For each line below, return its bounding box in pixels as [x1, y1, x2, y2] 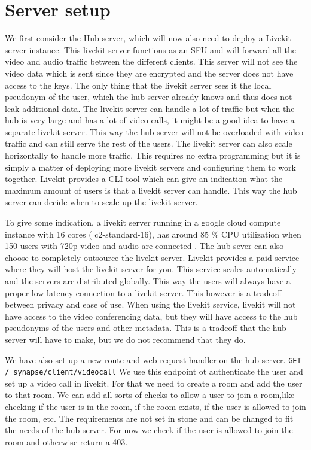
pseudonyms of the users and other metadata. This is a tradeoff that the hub [5, 321, 286, 334]
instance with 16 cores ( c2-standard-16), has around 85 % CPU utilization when [5, 227, 301, 240]
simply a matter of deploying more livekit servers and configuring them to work [5, 160, 296, 173]
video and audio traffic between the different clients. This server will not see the [5, 55, 298, 68]
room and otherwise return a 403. [5, 435, 128, 448]
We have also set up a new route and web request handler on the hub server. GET [5, 353, 301, 366]
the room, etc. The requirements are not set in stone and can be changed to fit [5, 412, 294, 424]
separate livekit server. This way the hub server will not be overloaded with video [5, 125, 304, 138]
